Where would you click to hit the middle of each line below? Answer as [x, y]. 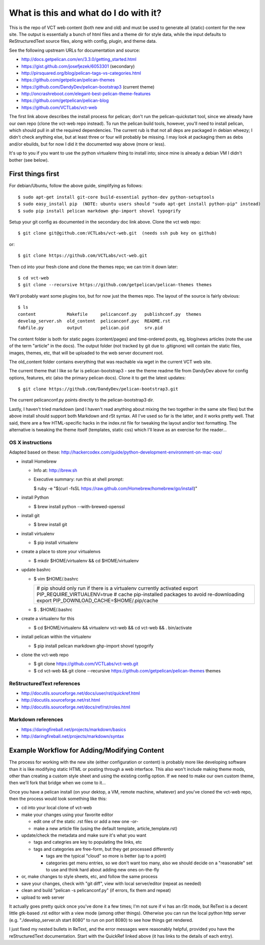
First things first [34, 174]
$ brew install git [50, 524]
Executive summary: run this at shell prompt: [79, 479]
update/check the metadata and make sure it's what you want [84, 835]
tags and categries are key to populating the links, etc [88, 842]
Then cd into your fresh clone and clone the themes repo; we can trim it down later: [93, 267]
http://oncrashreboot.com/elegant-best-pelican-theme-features [86, 94]
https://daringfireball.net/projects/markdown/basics [74, 729]
